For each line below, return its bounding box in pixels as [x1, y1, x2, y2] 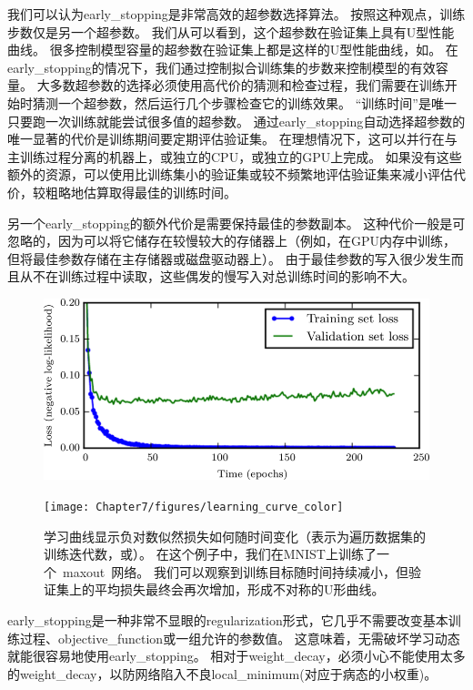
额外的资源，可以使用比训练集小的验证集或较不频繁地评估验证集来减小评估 [7, 165, 453, 184]
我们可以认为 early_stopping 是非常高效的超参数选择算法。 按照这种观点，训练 [7, 5, 466, 23]
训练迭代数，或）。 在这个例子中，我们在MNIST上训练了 [44, 544, 377, 563]
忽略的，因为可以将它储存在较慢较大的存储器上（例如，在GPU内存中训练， [7, 231, 457, 250]
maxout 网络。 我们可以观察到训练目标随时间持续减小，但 [63, 562, 408, 581]
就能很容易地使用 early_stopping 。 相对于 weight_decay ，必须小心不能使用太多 [7, 646, 466, 665]
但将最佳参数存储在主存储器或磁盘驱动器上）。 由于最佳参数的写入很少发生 [7, 249, 451, 268]
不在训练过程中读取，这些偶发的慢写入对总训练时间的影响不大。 [32, 267, 415, 286]
